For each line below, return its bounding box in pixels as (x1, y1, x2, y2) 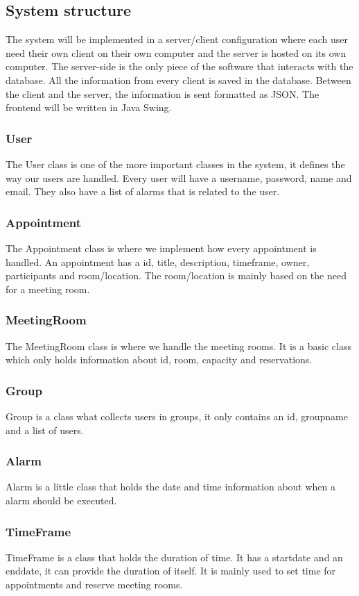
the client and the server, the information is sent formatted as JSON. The (6, 86, 319, 101)
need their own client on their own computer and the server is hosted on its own (6, 45, 347, 60)
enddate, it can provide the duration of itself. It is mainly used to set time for (6, 563, 336, 578)
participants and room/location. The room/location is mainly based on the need (6, 268, 347, 283)
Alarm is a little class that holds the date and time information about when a (6, 479, 335, 494)
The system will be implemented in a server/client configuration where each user (6, 32, 348, 47)
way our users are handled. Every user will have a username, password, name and (6, 170, 352, 185)
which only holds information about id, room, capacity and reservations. (6, 352, 313, 367)
